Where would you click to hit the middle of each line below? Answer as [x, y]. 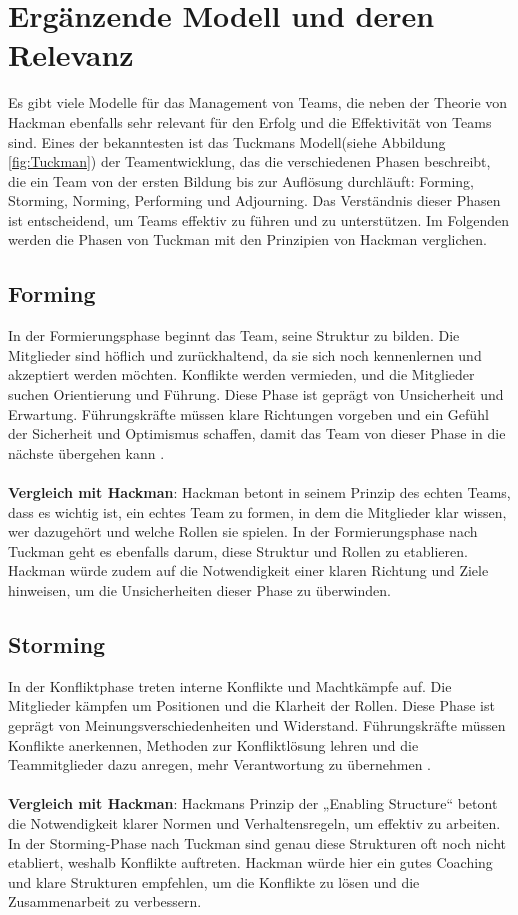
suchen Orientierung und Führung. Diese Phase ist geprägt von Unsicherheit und [256, 394]
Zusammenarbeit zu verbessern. [105, 901]
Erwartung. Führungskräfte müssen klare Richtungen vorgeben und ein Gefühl [248, 413]
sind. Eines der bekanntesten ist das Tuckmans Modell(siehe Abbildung [227, 141]
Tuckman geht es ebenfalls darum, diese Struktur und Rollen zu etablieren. [238, 550]
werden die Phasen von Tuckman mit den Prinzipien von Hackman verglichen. [247, 239]
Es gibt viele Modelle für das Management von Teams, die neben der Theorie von [258, 102]
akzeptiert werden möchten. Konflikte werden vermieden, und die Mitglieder [241, 374]
